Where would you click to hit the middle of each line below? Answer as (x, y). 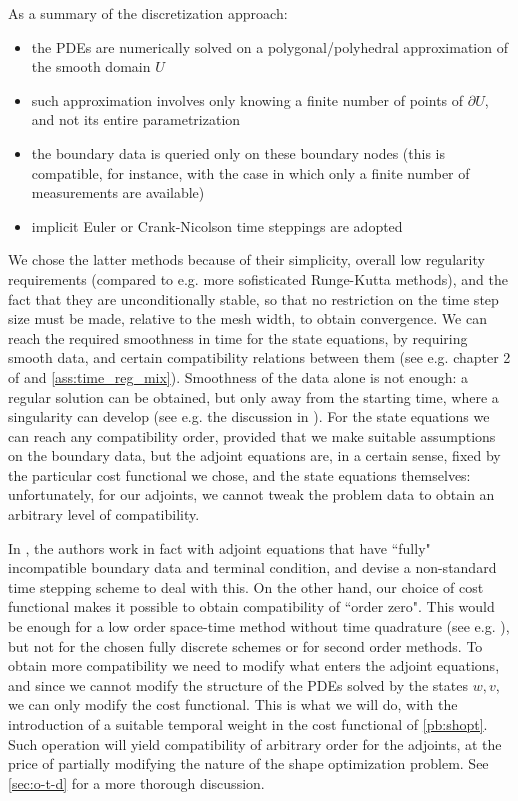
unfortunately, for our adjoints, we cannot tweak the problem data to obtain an (251, 494)
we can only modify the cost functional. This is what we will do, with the (233, 704)
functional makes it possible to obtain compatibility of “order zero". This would (251, 606)
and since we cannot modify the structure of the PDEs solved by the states (238, 684)
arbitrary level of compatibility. (104, 514)
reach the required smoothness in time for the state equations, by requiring (238, 337)
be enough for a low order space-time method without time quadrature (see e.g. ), (259, 626)
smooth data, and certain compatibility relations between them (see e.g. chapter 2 (259, 357)
